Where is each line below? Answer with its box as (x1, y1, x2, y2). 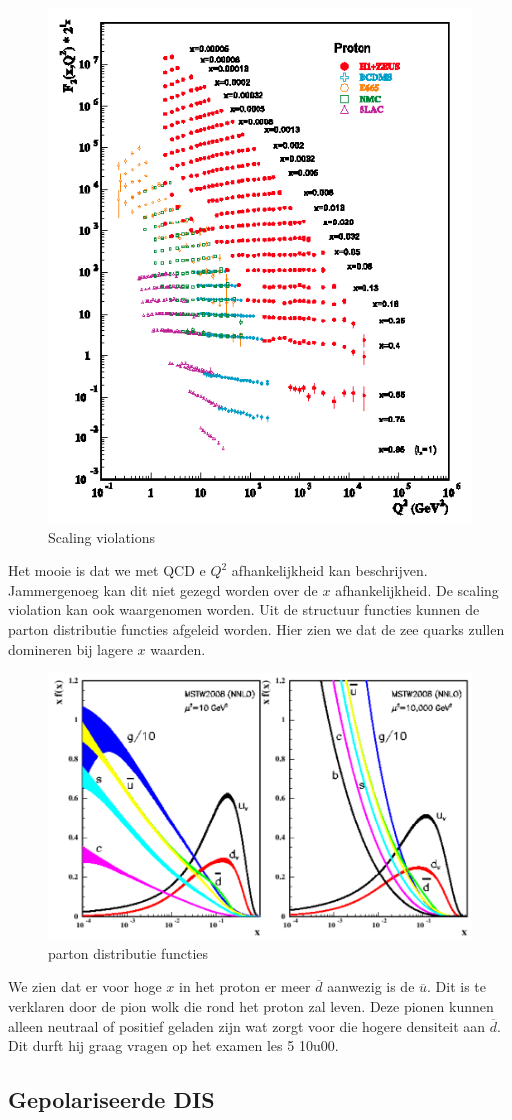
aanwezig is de (327, 976, 415, 997)
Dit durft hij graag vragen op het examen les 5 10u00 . (8, 1035, 339, 1056)
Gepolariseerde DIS (8, 1084, 215, 1115)
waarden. (150, 638, 206, 659)
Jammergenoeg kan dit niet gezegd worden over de (8, 579, 318, 600)
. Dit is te (427, 976, 487, 997)
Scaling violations (48, 526, 156, 547)
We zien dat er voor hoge (8, 976, 162, 997)
